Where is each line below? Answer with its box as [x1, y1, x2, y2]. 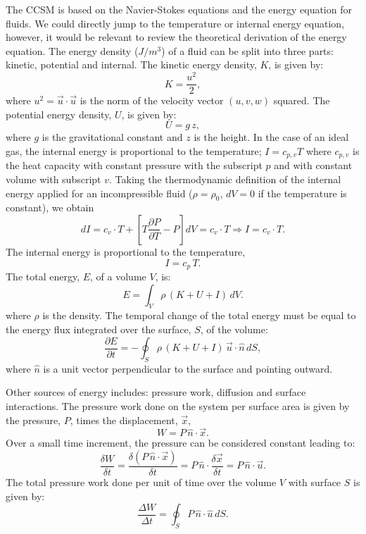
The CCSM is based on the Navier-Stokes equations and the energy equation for [6, 2, 352, 16]
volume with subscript [6, 171, 101, 186]
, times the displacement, [70, 412, 178, 427]
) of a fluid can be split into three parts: [161, 43, 334, 58]
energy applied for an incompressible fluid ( [6, 185, 193, 200]
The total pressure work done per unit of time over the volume [6, 475, 277, 490]
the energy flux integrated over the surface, [6, 321, 191, 336]
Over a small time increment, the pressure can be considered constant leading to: [6, 435, 355, 450]
